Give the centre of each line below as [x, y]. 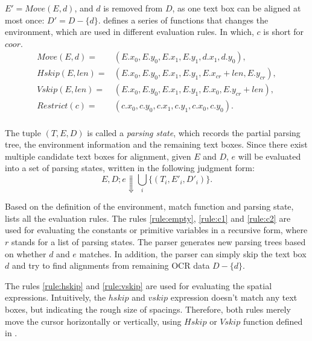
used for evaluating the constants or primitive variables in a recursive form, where [156, 230]
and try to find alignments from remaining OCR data [111, 265]
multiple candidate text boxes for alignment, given [98, 156]
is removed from [133, 8]
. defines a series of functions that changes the [183, 20]
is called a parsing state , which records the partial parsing [194, 132]
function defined [273, 321]
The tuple [23, 132]
